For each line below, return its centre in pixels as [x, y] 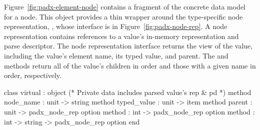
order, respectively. [33, 75]
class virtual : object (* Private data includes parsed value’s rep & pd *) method [128, 92]
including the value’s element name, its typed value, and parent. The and [116, 55]
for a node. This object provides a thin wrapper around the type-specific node [123, 16]
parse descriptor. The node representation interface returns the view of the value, [128, 46]
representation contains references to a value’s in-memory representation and [121, 36]
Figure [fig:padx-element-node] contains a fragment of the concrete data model [125, 6]
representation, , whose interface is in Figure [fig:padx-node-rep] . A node [116, 26]
